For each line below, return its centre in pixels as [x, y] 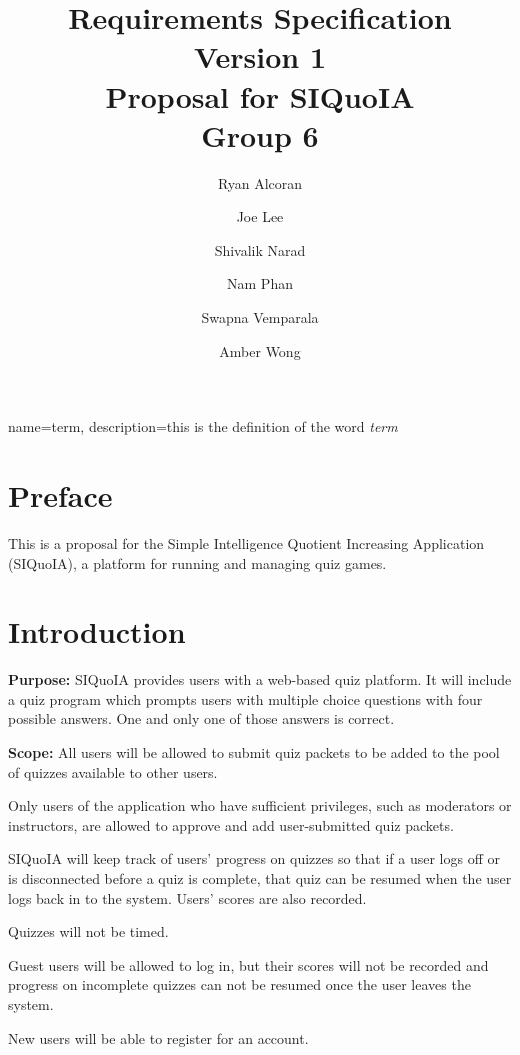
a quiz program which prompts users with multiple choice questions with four [245, 698]
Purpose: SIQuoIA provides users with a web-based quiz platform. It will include [260, 679]
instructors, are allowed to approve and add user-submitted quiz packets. [231, 824]
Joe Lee [260, 216]
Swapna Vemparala [260, 317]
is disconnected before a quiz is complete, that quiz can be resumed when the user [260, 878]
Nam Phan [260, 283]
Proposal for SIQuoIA [260, 95]
